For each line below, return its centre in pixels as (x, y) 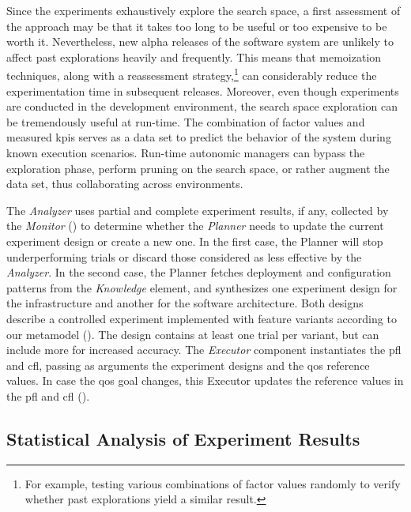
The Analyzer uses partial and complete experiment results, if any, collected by (198, 210)
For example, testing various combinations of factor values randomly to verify (213, 483)
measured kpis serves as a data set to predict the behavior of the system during (199, 137)
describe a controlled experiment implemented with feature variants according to (202, 318)
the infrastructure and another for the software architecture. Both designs (185, 303)
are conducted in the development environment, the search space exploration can (202, 106)
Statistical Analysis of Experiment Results (183, 438)
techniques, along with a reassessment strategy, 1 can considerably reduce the (192, 74)
